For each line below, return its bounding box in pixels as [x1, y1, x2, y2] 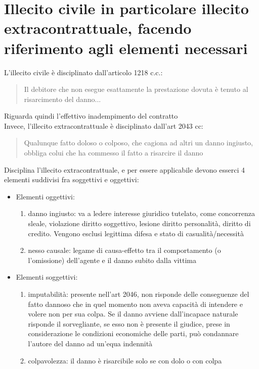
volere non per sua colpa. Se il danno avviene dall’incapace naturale [28, 308, 238, 319]
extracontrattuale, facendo [4, 18, 192, 38]
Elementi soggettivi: [16, 272, 78, 282]
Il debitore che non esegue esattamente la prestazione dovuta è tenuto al [24, 84, 248, 94]
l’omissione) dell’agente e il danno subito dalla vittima [28, 254, 196, 265]
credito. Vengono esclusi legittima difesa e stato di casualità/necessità [28, 228, 244, 238]
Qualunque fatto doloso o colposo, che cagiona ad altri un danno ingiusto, [24, 137, 253, 148]
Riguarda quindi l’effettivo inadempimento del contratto [4, 111, 178, 121]
